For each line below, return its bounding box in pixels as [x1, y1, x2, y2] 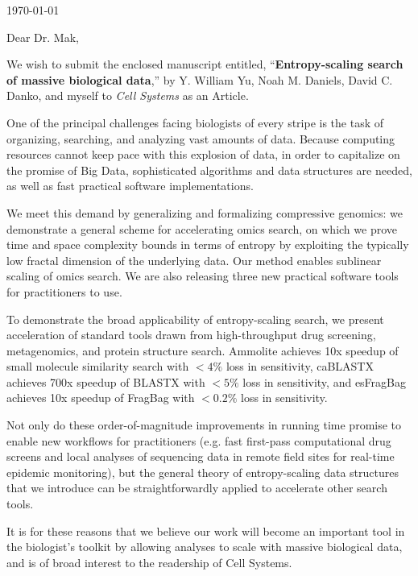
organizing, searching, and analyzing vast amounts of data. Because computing [6, 130, 395, 147]
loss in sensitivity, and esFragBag [242, 373, 406, 390]
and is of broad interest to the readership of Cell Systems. [6, 553, 292, 570]
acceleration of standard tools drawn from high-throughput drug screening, [6, 326, 376, 343]
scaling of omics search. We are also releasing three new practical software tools [6, 267, 399, 284]
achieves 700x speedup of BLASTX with [6, 373, 205, 390]
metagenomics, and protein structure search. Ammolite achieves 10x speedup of [6, 342, 399, 358]
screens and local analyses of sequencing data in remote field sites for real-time [6, 448, 395, 465]
